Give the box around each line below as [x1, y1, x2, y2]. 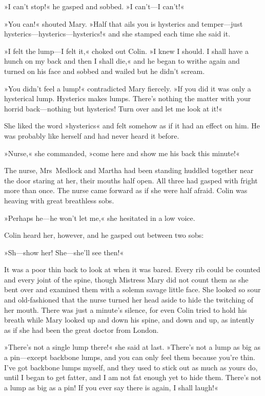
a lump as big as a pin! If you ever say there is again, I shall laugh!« [4, 382, 218, 392]
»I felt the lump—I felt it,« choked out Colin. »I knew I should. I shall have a [4, 45, 249, 56]
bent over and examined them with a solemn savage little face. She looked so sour [4, 284, 261, 295]
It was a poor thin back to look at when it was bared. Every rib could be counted [4, 264, 260, 275]
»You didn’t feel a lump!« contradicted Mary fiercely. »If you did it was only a [4, 83, 251, 93]
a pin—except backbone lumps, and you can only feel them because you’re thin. [4, 352, 255, 363]
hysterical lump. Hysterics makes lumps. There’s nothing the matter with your [4, 93, 251, 104]
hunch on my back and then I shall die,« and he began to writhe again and [4, 55, 240, 66]
